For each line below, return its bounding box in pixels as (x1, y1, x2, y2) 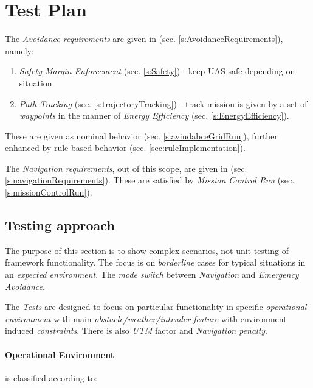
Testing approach (5, 216, 115, 235)
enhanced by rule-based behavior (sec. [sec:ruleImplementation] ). (5, 141, 246, 154)
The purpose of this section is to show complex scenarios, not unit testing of (5, 244, 289, 256)
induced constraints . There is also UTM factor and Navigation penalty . (5, 324, 268, 337)
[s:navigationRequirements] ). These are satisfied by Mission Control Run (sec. (5, 174, 295, 186)
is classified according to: (5, 371, 97, 384)
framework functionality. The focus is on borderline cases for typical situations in (5, 256, 306, 269)
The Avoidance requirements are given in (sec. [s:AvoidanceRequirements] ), (5, 32, 283, 45)
